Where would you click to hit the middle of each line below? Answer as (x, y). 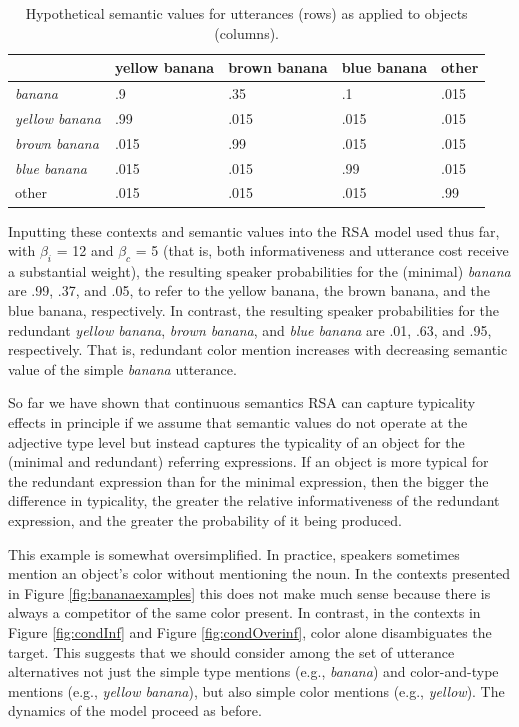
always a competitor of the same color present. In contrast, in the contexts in (244, 612)
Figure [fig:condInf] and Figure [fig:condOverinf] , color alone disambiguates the (250, 631)
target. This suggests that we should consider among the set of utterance (231, 651)
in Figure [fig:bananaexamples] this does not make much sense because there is (249, 592)
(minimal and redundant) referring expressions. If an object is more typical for (248, 461)
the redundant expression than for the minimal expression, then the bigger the (248, 480)
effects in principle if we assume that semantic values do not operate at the (238, 422)
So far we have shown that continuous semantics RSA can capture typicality (242, 402)
